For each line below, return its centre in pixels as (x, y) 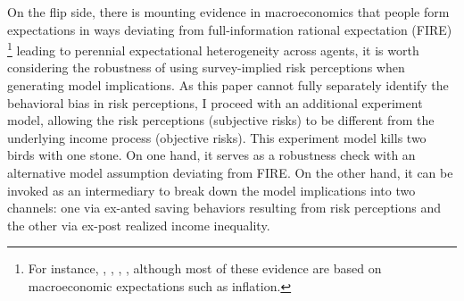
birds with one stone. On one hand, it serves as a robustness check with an (211, 155)
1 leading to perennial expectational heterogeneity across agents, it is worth (213, 49)
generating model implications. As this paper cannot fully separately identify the (228, 85)
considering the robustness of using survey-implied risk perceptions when (206, 67)
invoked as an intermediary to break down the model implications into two (211, 190)
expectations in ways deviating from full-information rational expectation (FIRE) (230, 29)
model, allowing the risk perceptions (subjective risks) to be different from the (221, 120)
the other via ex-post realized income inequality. (139, 225)
